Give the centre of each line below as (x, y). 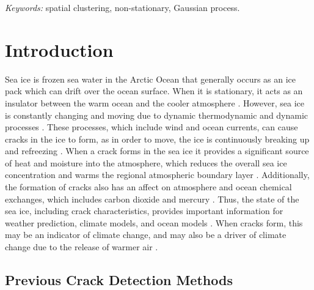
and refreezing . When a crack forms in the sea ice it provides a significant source (157, 151)
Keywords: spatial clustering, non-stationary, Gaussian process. (122, 7)
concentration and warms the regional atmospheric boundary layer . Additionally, (157, 175)
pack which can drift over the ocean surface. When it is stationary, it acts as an (154, 91)
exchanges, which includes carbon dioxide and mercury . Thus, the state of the (152, 199)
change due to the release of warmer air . (82, 247)
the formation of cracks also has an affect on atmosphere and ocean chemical (148, 187)
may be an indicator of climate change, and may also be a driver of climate (146, 235)
